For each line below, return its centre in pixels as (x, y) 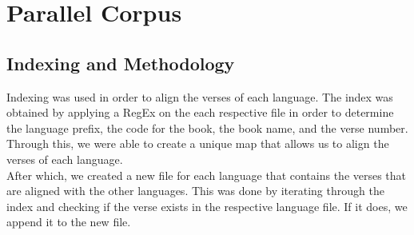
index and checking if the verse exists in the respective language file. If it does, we (207, 206)
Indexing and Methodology (121, 63)
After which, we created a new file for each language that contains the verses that (207, 175)
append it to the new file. (69, 222)
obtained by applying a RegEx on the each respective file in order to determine (200, 112)
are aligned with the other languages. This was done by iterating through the (195, 191)
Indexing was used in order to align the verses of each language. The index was (200, 96)
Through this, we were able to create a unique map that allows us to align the (198, 143)
